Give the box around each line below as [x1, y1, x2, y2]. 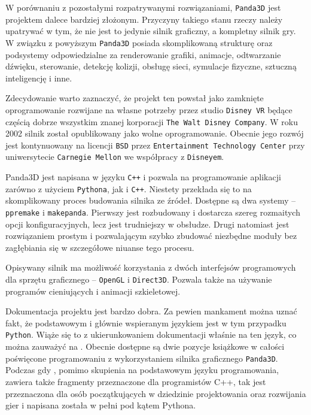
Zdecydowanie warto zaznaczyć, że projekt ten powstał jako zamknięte [5, 92, 264, 104]
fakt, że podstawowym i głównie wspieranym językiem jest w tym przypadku [5, 316, 286, 329]
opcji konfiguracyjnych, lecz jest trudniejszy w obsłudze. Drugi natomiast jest [5, 217, 289, 230]
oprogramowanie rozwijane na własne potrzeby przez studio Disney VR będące [5, 103, 292, 116]
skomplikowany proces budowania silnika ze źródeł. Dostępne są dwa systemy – [5, 194, 296, 207]
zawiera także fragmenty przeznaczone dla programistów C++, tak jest [5, 375, 266, 387]
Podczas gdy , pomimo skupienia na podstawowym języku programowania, [5, 363, 279, 376]
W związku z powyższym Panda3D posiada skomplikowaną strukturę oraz [5, 36, 273, 49]
